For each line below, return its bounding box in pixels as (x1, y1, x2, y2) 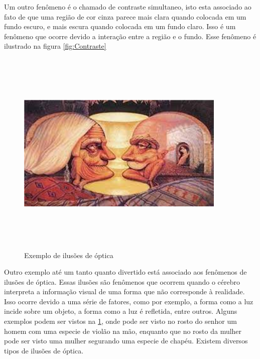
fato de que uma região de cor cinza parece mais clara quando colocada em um (4, 11, 246, 22)
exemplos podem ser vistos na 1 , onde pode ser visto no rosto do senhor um (4, 316, 237, 326)
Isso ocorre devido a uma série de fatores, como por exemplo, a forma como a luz (4, 296, 253, 306)
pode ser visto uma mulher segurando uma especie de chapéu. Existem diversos (4, 335, 248, 346)
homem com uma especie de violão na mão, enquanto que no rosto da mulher (4, 325, 242, 336)
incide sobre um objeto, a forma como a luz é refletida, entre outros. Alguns (4, 306, 237, 316)
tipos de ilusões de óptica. (4, 345, 84, 355)
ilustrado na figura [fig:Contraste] (4, 41, 106, 51)
